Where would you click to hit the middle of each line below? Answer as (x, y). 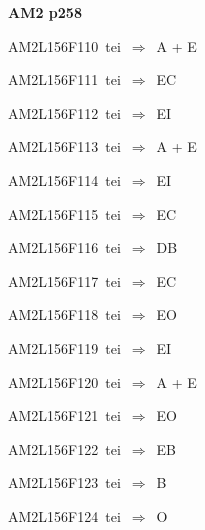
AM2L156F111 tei (64, 79)
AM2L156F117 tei (64, 280)
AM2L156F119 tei (64, 347)
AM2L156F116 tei (64, 247)
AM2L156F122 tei (64, 448)
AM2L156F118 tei (64, 314)
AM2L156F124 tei (64, 515)
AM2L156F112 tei (64, 112)
